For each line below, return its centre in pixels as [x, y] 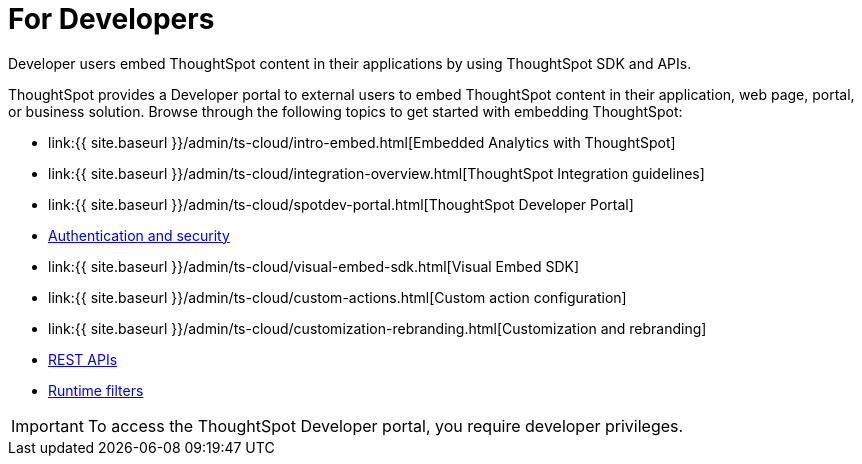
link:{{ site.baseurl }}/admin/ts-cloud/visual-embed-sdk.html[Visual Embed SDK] [314, 266]
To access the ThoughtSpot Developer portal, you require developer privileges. [385, 425]
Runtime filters [96, 390]
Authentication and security [139, 235]
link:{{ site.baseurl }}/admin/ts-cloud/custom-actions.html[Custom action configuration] [337, 297]
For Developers [111, 19]
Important [47, 425]
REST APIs [83, 359]
